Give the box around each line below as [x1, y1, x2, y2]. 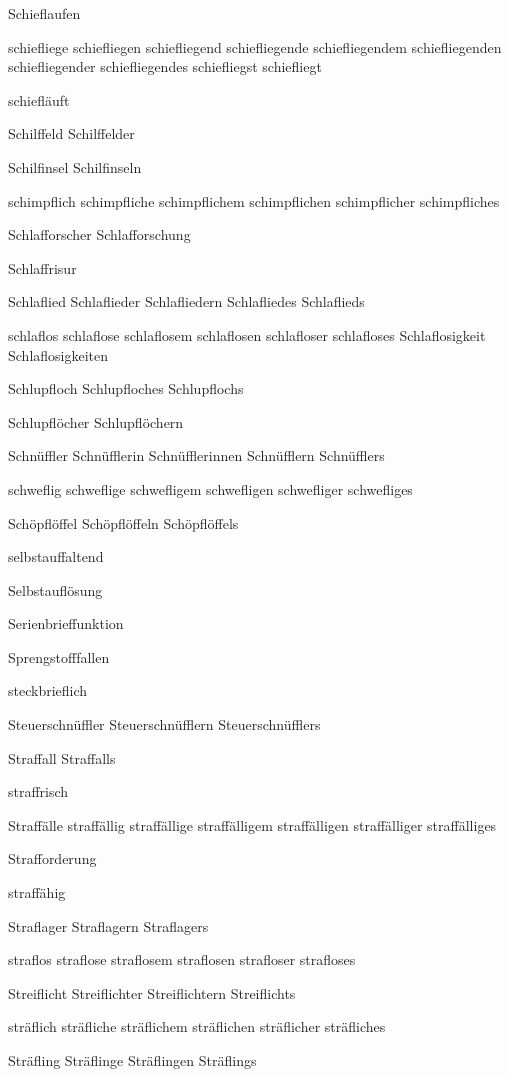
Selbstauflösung [8, 579, 103, 600]
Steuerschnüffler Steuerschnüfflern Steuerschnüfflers [8, 714, 321, 735]
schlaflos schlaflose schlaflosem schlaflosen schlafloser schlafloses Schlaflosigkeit [8, 324, 486, 345]
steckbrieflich [8, 680, 88, 701]
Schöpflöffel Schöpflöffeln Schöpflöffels [8, 512, 239, 533]
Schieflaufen [8, 3, 81, 23]
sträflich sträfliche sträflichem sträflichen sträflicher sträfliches [8, 1016, 386, 1037]
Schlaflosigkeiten [8, 344, 109, 365]
